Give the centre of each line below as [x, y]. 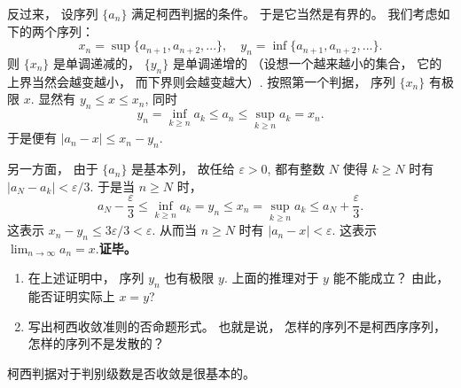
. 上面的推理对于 [271, 278]
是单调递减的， [97, 62]
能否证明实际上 [71, 296]
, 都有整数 [296, 169]
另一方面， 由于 [53, 169]
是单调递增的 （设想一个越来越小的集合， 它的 [307, 62]
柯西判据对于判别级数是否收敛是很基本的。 [131, 373]
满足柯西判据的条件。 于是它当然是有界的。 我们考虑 [285, 13]
